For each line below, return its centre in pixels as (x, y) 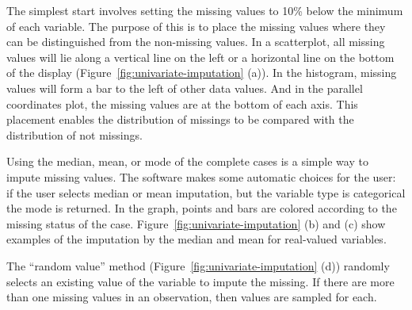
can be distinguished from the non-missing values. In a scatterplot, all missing (196, 42)
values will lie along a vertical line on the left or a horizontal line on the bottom (200, 57)
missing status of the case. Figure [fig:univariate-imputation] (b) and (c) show (196, 223)
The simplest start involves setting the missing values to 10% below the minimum (205, 10)
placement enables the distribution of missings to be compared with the (180, 119)
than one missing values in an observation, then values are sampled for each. (192, 297)
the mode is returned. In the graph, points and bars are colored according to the (202, 208)
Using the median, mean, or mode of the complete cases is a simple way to (187, 161)
